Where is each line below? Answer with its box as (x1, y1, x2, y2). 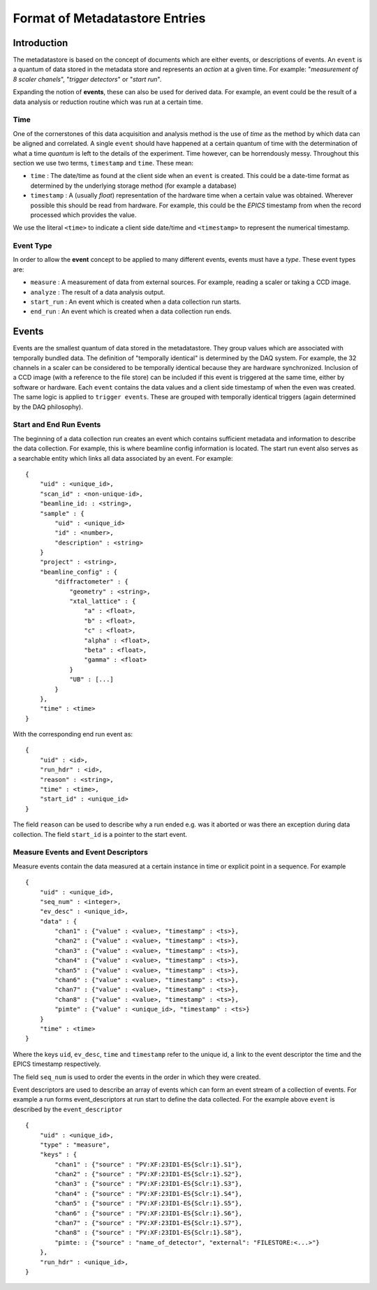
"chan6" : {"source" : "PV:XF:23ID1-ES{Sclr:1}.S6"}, (54, 1209, 243, 1217)
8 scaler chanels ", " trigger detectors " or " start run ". (13, 75, 162, 83)
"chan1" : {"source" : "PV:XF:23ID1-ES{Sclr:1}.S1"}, (54, 1160, 243, 1169)
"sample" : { (39, 510, 84, 517)
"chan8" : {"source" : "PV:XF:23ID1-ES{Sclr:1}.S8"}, (54, 1229, 243, 1237)
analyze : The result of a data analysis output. (30, 288, 165, 296)
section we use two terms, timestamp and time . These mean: (13, 158, 194, 167)
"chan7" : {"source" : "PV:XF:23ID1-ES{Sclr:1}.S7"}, (54, 1219, 243, 1227)
